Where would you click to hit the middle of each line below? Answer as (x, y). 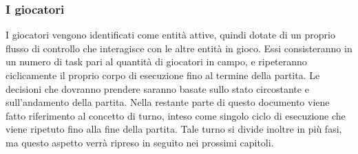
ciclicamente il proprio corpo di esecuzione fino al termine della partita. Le (163, 75)
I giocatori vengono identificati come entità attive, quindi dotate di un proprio (170, 35)
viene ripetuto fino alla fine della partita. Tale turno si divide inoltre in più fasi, (174, 129)
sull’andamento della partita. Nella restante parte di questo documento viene (168, 102)
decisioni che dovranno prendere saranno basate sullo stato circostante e (157, 88)
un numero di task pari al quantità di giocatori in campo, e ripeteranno (156, 62)
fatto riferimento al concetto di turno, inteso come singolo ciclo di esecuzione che (176, 115)
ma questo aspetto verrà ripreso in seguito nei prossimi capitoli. (140, 142)
